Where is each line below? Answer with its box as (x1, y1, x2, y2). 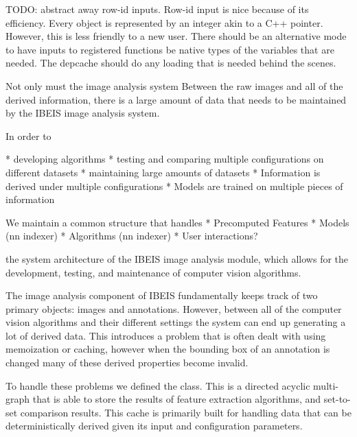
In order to (5, 128, 51, 143)
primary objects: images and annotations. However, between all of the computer (5, 301, 342, 316)
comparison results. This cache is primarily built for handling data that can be (20, 405, 352, 419)
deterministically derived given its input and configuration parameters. (5, 418, 303, 433)
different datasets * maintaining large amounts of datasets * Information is (5, 165, 321, 179)
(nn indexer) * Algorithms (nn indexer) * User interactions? (5, 228, 258, 243)
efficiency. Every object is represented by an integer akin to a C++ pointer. (5, 15, 323, 29)
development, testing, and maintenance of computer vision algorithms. (5, 265, 301, 279)
